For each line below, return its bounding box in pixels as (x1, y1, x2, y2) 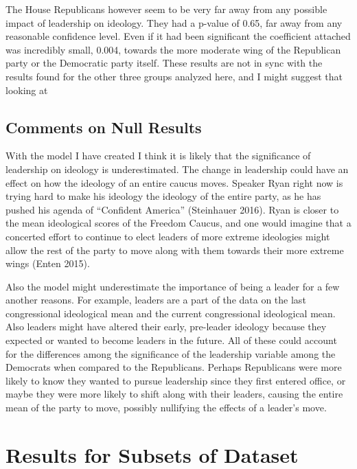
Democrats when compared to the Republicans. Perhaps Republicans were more (5, 360, 342, 374)
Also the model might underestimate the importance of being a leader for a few (5, 279, 340, 293)
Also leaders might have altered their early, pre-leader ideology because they (5, 319, 327, 334)
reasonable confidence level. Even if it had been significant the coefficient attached (5, 29, 351, 43)
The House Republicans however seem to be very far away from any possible (5, 2, 327, 16)
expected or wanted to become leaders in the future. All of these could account (5, 333, 337, 347)
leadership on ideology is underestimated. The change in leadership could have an (5, 161, 349, 176)
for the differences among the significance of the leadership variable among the (5, 346, 336, 361)
